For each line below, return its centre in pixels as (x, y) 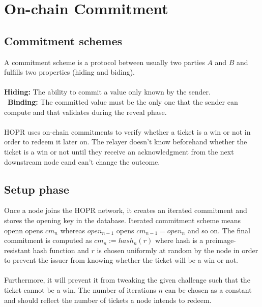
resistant (17, 250)
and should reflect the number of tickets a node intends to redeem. (108, 300)
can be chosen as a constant (208, 290)
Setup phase (37, 189)
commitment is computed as (48, 240)
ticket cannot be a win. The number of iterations (80, 290)
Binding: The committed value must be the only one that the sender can (123, 101)
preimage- (221, 240)
